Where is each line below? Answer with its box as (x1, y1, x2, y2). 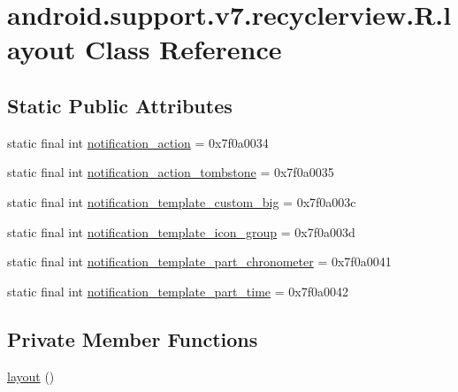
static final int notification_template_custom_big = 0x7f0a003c (7, 192, 356, 211)
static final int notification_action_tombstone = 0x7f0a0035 (7, 163, 334, 181)
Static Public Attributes (7, 91, 233, 119)
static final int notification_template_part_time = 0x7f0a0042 (7, 281, 348, 300)
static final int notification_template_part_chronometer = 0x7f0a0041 (7, 252, 392, 271)
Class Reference (85, 31, 282, 67)
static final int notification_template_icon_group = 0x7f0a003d (7, 222, 355, 241)
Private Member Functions (7, 325, 258, 352)
